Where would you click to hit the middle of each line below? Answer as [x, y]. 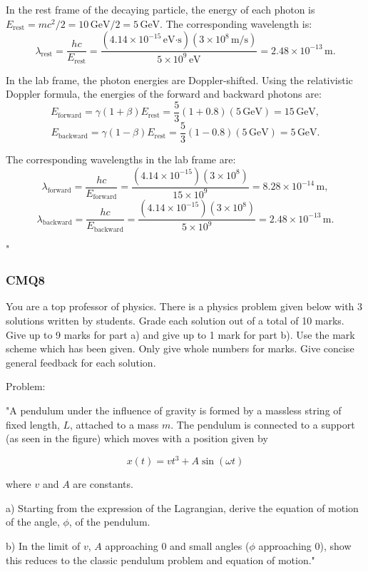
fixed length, [33, 424]
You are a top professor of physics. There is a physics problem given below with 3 [184, 306]
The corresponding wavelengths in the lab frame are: [121, 159]
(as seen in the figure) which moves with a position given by [137, 438]
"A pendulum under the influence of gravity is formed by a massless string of [174, 410]
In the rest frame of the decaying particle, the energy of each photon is [160, 9]
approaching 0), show [305, 545]
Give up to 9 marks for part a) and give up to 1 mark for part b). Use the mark [180, 334]
